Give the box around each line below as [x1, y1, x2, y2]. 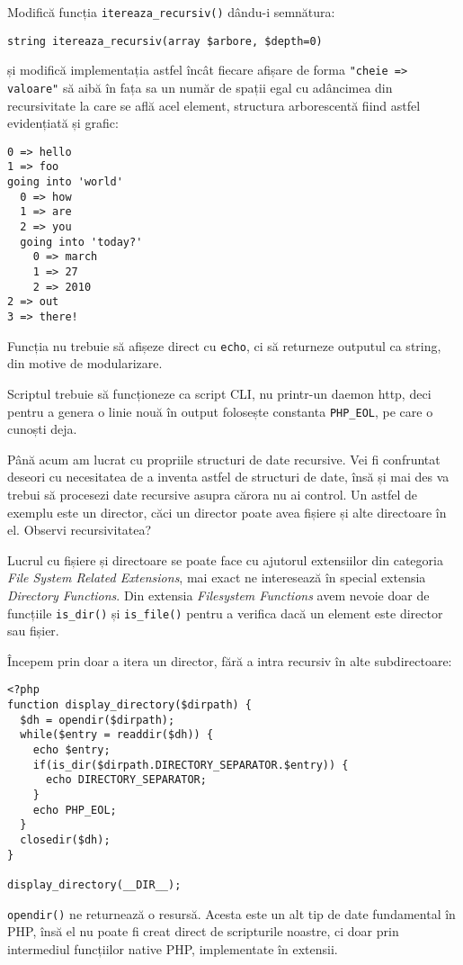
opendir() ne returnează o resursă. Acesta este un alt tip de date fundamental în [7, 904, 456, 923]
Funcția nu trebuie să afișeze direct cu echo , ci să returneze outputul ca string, [7, 336, 441, 355]
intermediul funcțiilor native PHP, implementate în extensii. [7, 939, 338, 958]
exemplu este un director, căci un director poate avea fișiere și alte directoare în [7, 502, 447, 521]
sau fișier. [7, 621, 59, 640]
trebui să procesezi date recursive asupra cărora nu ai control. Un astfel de [7, 484, 418, 503]
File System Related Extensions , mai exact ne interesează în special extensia [7, 568, 426, 587]
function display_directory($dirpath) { [7, 699, 253, 712]
